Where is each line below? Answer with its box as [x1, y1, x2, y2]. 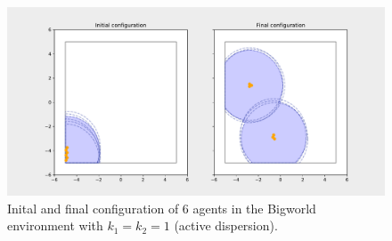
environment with [7, 216, 103, 235]
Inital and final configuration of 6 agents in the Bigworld [7, 198, 316, 217]
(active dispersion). [174, 216, 278, 235]
